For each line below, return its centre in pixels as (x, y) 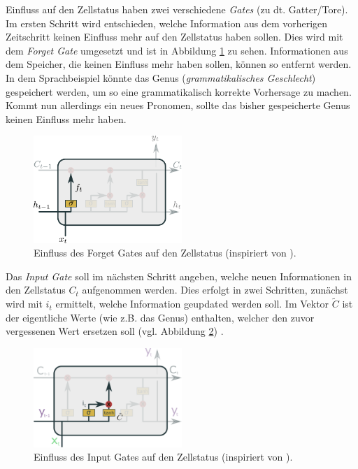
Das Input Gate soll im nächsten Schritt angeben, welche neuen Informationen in (179, 276)
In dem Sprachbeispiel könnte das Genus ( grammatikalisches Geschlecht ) (161, 77)
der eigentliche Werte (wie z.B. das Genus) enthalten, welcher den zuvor (160, 317)
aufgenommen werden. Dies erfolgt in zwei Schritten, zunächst (215, 290)
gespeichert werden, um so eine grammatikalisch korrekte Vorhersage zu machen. (179, 91)
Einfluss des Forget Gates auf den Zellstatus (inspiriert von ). (165, 253)
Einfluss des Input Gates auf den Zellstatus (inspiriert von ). (163, 457)
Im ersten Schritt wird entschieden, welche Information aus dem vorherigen (167, 23)
